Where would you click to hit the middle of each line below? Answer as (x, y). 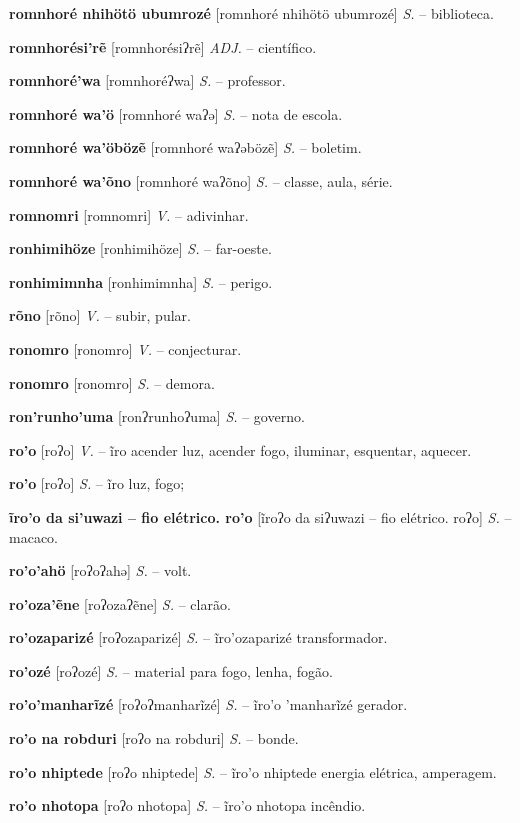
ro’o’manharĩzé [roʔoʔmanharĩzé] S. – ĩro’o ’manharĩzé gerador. (208, 704)
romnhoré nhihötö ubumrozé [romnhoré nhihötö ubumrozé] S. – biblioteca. (251, 13)
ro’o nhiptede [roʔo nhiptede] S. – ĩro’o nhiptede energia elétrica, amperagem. (253, 771)
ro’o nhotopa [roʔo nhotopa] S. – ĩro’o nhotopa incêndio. (187, 805)
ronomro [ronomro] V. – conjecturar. (125, 348)
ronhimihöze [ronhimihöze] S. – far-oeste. (140, 248)
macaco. (33, 536)
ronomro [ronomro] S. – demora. (112, 382)
